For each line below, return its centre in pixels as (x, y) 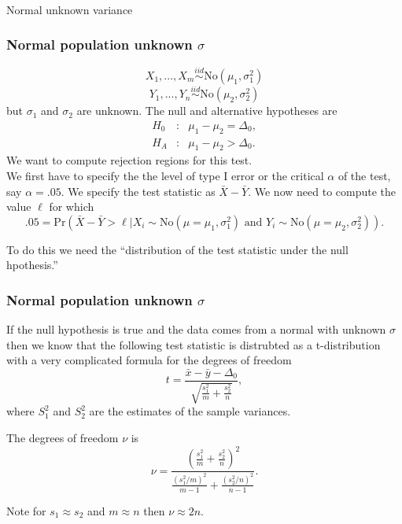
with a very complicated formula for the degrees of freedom (149, 360)
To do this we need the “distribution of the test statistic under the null (177, 249)
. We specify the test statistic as (138, 191)
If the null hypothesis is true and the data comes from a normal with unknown (196, 329)
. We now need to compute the (322, 191)
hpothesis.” (32, 265)
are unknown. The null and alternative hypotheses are (207, 111)
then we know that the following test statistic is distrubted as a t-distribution (194, 344)
